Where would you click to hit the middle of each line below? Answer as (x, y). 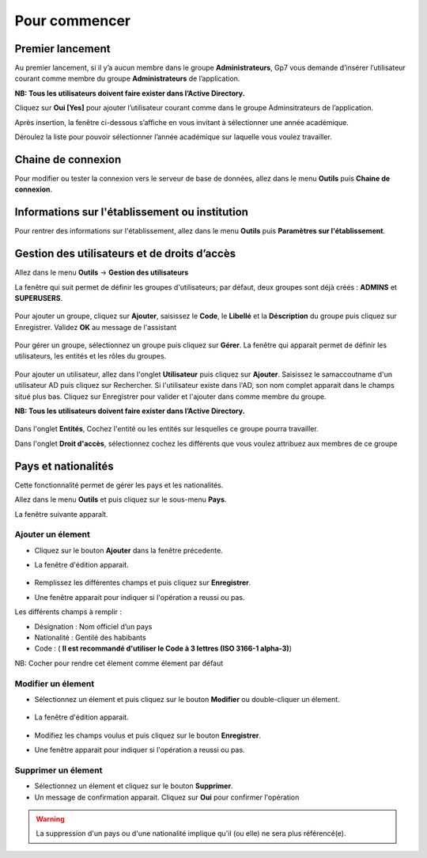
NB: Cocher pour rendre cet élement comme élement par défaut (119, 663)
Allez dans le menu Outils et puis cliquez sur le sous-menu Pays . (121, 499)
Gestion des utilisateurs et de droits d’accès (125, 254)
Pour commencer (72, 21)
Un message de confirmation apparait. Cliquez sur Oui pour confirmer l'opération (167, 797)
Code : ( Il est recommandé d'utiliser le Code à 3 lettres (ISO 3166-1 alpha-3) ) (163, 648)
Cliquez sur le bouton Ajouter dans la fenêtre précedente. (128, 550)
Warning (50, 819)
